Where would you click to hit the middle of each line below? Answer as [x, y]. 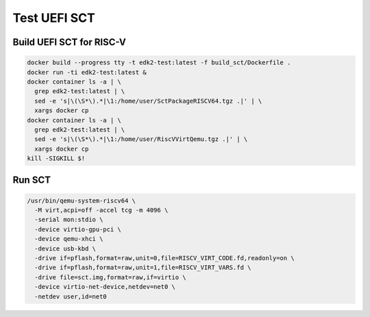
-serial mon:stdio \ [69, 220]
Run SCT [32, 180]
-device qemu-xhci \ [69, 239]
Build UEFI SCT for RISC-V [69, 42]
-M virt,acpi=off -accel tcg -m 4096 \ [101, 210]
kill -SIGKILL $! [56, 158]
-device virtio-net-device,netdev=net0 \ [105, 287]
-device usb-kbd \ [65, 249]
